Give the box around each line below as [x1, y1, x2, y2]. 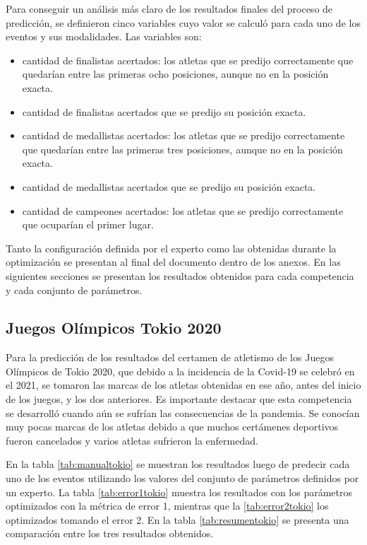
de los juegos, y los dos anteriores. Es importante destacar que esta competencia [6, 392, 352, 406]
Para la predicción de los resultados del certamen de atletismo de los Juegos [6, 350, 334, 365]
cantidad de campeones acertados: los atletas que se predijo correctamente [22, 203, 344, 218]
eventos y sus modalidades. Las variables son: [6, 29, 202, 44]
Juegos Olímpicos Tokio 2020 [6, 317, 222, 339]
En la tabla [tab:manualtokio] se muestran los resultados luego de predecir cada [6, 457, 350, 471]
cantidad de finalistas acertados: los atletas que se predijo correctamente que [22, 52, 354, 67]
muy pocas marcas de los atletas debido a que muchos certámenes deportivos [6, 419, 339, 434]
